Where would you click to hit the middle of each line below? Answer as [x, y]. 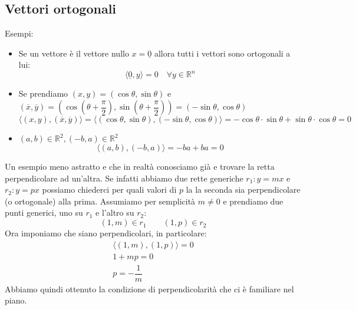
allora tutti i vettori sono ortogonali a [222, 53]
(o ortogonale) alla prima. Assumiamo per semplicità [100, 201]
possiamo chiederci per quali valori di [109, 189]
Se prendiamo [43, 93]
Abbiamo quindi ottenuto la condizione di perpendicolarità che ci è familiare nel [149, 288]
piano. [16, 300]
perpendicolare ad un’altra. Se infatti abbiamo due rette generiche [124, 178]
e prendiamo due [253, 201]
